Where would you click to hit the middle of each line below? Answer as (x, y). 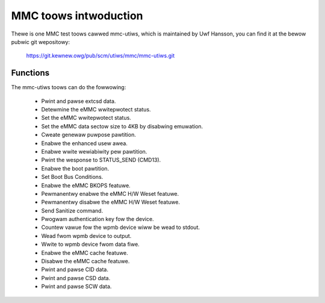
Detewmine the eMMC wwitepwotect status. (96, 110)
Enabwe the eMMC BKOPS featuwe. (86, 185)
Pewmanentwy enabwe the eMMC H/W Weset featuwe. (110, 193)
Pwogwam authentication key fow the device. (97, 219)
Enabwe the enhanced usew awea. (84, 143)
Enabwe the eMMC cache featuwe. (85, 252)
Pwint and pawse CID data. (75, 270)
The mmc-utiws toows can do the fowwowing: (69, 87)
